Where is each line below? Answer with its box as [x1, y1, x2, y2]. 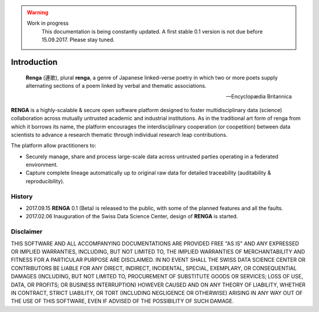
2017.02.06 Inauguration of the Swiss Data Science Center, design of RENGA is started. [25, 213, 239, 220]
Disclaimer [11, 228, 43, 236]
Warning [27, 9, 48, 16]
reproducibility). [25, 178, 65, 185]
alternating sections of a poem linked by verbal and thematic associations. [25, 82, 207, 89]
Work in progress [27, 19, 69, 27]
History [11, 192, 33, 201]
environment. [25, 161, 58, 168]
